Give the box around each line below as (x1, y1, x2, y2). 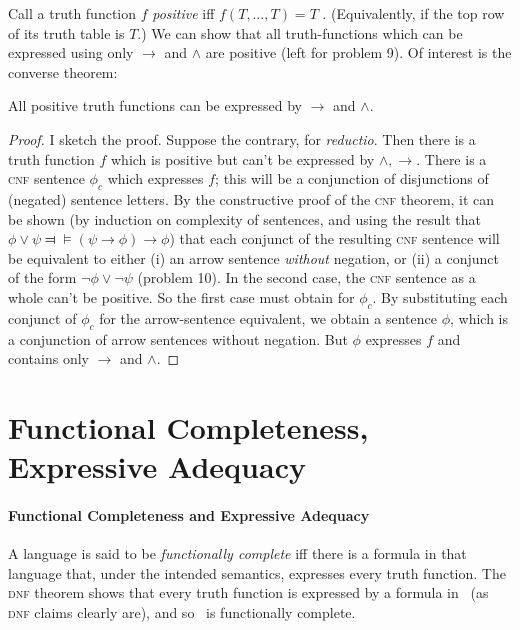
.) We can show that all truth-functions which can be (137, 22, 463, 43)
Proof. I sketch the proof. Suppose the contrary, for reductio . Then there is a (8, 128, 476, 149)
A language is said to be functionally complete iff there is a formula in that (8, 543, 467, 564)
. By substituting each (372, 286, 508, 307)
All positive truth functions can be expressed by (8, 95, 303, 116)
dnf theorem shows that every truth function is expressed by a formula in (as (8, 582, 489, 603)
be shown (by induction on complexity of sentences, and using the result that (8, 208, 481, 229)
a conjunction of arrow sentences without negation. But (8, 328, 348, 349)
